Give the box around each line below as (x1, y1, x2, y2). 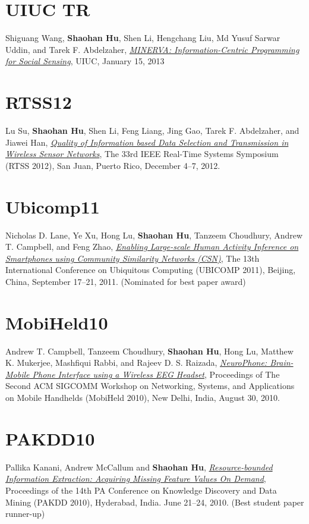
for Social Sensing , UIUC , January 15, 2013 (5, 55, 165, 67)
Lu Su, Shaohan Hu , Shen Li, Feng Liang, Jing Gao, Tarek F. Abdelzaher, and (5, 124, 299, 137)
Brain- (270, 356, 294, 369)
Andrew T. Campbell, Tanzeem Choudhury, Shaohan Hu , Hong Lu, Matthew (5, 344, 294, 357)
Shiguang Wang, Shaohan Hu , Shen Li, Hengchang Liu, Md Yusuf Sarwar (5, 32, 280, 44)
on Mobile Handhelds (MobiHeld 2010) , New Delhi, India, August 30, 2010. (5, 391, 280, 403)
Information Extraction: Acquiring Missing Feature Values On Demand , (5, 472, 266, 485)
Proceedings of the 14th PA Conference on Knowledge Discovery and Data (5, 484, 277, 496)
